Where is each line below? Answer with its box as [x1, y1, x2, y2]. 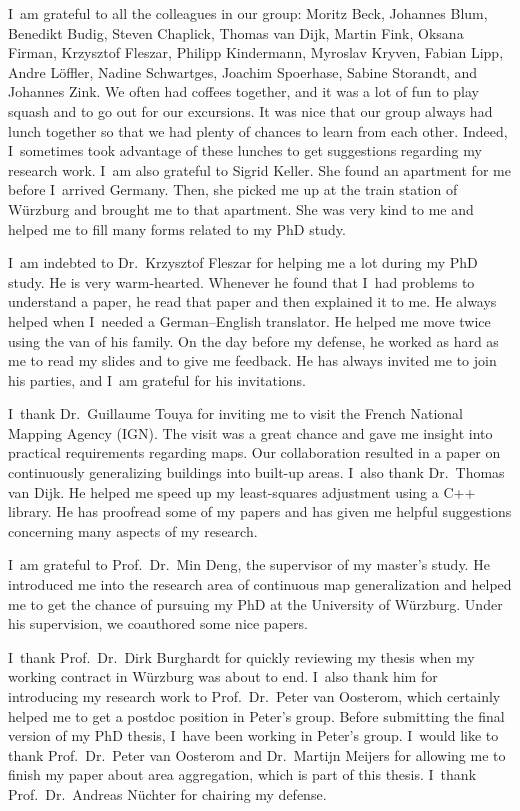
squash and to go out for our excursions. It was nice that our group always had [8, 100, 493, 121]
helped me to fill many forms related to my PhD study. [8, 218, 346, 239]
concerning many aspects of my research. [8, 520, 258, 541]
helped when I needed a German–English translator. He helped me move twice [8, 310, 491, 331]
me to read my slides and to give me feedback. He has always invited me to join [8, 350, 497, 371]
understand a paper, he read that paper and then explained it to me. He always [8, 291, 497, 312]
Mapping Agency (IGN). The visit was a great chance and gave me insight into [8, 422, 493, 443]
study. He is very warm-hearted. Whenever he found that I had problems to [8, 271, 475, 292]
